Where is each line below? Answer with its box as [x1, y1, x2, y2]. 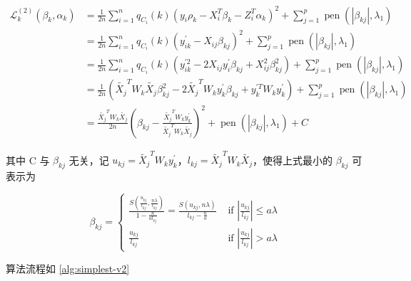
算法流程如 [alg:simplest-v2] [6, 260, 130, 275]
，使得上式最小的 [252, 152, 333, 167]
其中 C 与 [6, 152, 50, 167]
